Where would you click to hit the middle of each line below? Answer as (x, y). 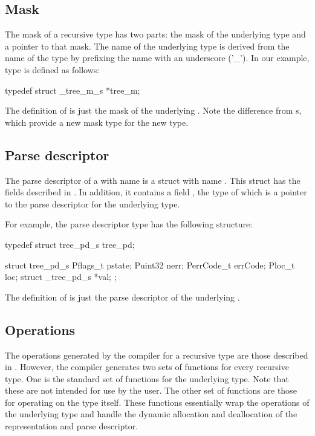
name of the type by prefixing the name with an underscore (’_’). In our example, (157, 58)
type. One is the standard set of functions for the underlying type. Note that (147, 378)
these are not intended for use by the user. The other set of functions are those (151, 390)
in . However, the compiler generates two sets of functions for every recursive (147, 367)
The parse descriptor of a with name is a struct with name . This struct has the (153, 180)
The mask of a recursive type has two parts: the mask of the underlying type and (155, 34)
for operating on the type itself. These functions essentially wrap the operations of (157, 402)
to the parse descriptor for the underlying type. (93, 203)
